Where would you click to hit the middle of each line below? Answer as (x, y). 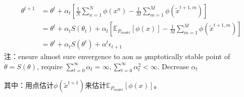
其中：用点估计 (29, 85)
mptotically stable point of (189, 56)
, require (50, 66)
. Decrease (173, 66)
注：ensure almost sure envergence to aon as (73, 56)
